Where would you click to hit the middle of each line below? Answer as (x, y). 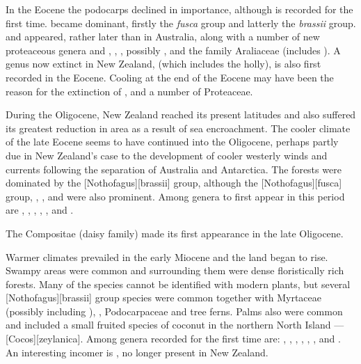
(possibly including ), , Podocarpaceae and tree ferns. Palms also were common (174, 311)
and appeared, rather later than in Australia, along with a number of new (163, 37)
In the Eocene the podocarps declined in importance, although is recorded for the (179, 9)
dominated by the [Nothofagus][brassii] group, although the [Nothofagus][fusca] (174, 183)
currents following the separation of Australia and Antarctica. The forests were (174, 169)
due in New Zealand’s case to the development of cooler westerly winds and (167, 155)
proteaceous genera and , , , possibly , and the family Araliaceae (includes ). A (173, 50)
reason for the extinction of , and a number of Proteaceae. (129, 91)
